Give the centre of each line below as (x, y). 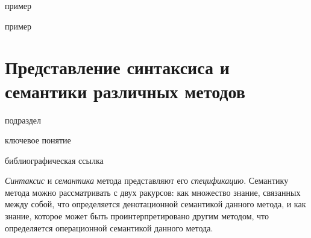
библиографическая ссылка (54, 160)
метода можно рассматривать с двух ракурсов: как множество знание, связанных (153, 192)
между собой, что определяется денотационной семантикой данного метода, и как (155, 204)
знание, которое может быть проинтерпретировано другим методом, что (137, 216)
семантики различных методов (125, 91)
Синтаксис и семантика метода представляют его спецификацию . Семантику (147, 180)
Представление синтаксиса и (117, 67)
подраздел (23, 120)
